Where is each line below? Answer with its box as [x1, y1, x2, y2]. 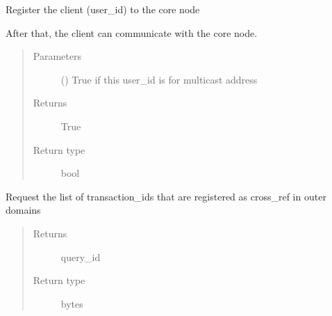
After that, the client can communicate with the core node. [6, 25, 258, 40]
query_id [60, 249, 101, 264]
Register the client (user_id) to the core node [6, 2, 200, 16]
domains [6, 203, 41, 217]
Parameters [33, 49, 81, 63]
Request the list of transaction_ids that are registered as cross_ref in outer [6, 189, 326, 203]
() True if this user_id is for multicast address [60, 72, 258, 86]
